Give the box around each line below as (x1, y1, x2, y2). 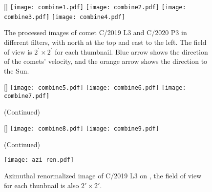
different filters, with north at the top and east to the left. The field (4, 37, 207, 47)
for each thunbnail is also (4, 180, 79, 190)
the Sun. (4, 65, 29, 76)
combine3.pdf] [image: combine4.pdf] (4, 13, 126, 20)
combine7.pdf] (4, 92, 50, 99)
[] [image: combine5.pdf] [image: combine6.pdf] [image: (4, 82, 186, 92)
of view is (4, 46, 32, 57)
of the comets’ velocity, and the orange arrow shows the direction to (4, 56, 208, 66)
